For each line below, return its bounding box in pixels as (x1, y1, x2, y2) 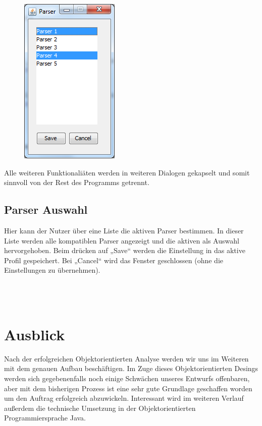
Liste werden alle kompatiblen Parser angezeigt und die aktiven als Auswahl (4, 235, 239, 246)
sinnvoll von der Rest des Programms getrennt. (4, 177, 149, 188)
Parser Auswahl (4, 202, 88, 217)
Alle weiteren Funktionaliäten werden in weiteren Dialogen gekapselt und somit (4, 167, 250, 177)
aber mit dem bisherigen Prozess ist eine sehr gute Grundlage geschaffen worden (4, 383, 252, 393)
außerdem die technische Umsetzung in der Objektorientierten (4, 402, 196, 413)
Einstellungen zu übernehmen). (4, 265, 100, 275)
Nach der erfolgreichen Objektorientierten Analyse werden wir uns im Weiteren (4, 353, 249, 363)
